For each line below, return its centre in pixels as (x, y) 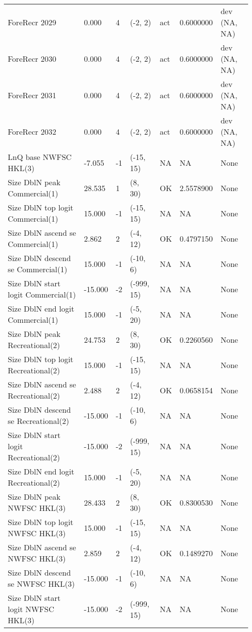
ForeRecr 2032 (32, 132)
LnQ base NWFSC (40, 157)
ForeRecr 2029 (32, 22)
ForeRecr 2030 (32, 59)
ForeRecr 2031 (32, 95)
